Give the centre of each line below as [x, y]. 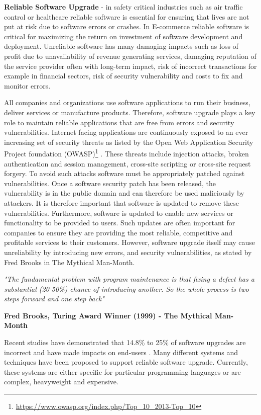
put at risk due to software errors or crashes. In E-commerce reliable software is [126, 26]
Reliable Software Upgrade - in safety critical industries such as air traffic [123, 7]
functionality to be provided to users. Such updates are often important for [120, 223]
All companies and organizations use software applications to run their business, [127, 102]
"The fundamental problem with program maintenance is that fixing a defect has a [129, 279]
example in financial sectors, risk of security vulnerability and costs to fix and [123, 76]
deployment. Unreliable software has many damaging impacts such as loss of [121, 46]
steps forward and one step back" [54, 299]
